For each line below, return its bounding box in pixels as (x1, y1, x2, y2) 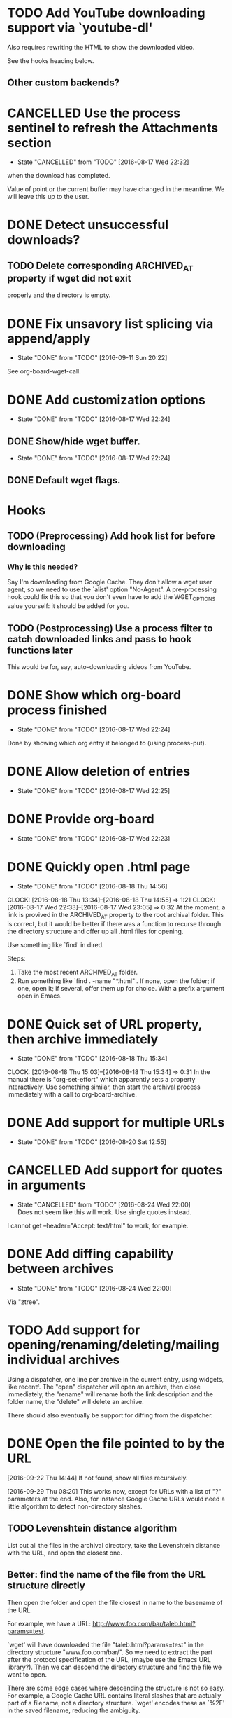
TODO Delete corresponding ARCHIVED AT (7, 259, 194, 274)
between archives (7, 1261, 114, 1277)
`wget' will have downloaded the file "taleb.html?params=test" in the (7, 1640, 205, 1649)
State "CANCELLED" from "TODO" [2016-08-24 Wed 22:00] (17, 1200, 191, 1209)
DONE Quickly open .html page (7, 859, 191, 875)
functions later (7, 644, 73, 656)
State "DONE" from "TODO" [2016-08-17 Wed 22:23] (17, 834, 171, 842)
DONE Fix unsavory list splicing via (7, 315, 214, 331)
